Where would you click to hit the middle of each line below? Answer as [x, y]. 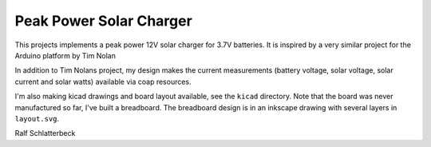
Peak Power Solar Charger [104, 21]
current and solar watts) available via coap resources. [103, 81]
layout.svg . [37, 118]
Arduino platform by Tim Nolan [65, 55]
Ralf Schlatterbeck [45, 133]
